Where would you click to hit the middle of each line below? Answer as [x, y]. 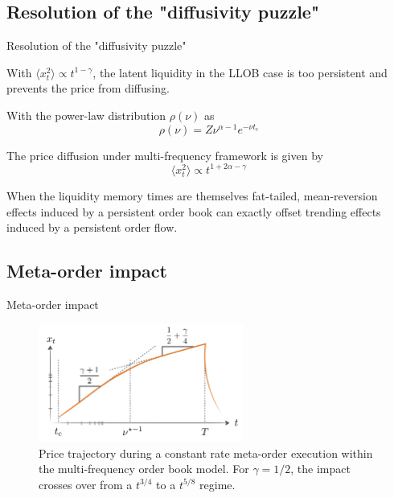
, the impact [320, 469]
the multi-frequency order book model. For [144, 469]
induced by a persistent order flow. [92, 227]
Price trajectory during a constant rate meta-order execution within [206, 453]
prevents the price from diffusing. [88, 88]
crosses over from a [86, 484]
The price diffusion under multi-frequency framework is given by [165, 155]
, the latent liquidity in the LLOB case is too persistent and [240, 72]
